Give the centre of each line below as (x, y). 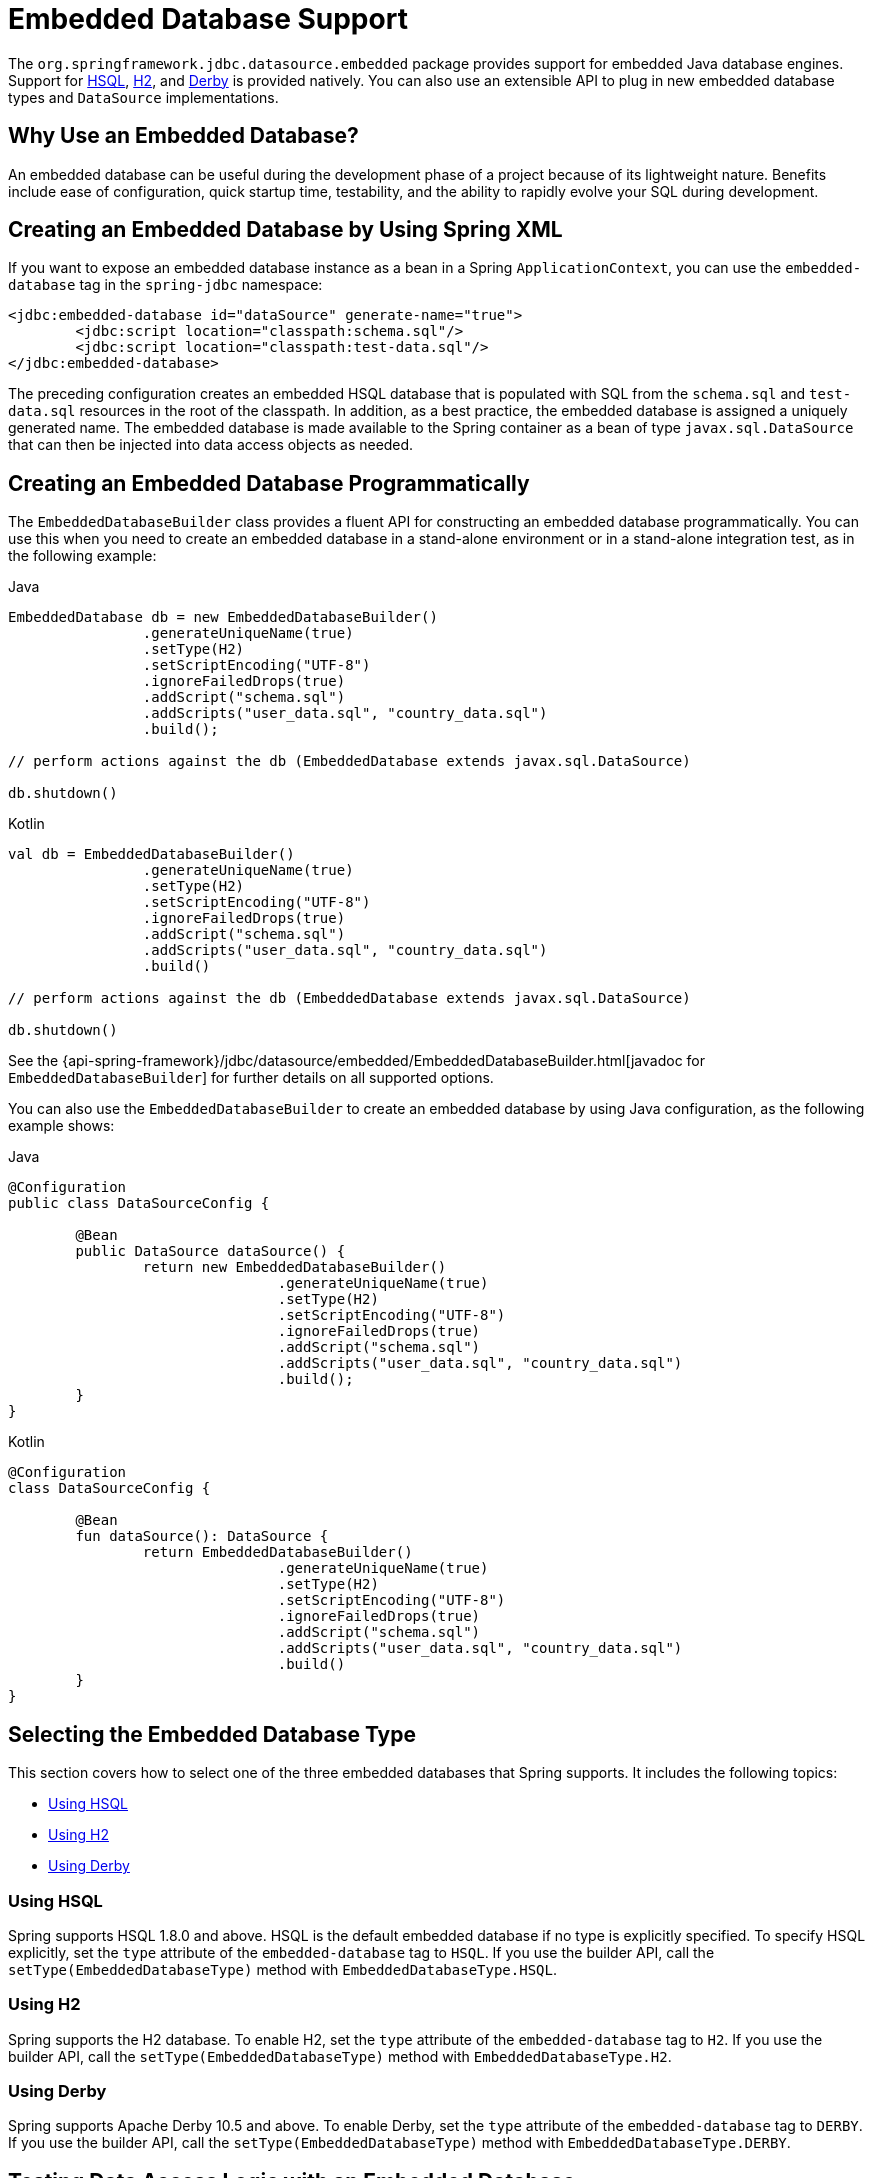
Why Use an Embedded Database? (183, 136)
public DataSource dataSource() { (210, 1251)
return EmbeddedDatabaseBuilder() (277, 1552)
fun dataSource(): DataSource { (202, 1536)
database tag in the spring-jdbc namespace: (165, 285)
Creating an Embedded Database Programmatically (269, 483)
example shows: (61, 1126)
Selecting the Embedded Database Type (212, 1734)
